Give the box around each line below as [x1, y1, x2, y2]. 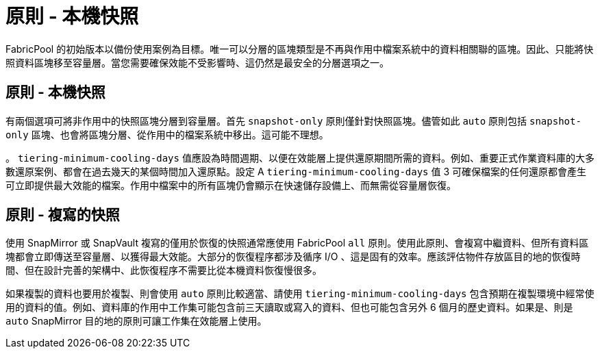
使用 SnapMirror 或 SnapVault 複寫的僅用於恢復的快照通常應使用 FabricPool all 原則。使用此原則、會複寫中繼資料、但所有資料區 [5, 237, 589, 249]
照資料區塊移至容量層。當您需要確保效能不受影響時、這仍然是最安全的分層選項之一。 [5, 56, 389, 68]
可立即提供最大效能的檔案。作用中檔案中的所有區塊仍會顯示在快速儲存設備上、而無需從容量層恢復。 [5, 179, 456, 191]
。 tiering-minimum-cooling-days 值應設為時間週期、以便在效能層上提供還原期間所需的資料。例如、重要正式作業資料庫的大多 [5, 151, 595, 164]
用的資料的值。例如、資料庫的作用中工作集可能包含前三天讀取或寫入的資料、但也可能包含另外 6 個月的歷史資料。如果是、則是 [5, 301, 573, 314]
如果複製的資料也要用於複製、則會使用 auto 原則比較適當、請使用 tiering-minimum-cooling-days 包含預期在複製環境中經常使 [5, 288, 595, 300]
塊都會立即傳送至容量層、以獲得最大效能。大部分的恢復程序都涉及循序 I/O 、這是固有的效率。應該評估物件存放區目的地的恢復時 [5, 251, 581, 263]
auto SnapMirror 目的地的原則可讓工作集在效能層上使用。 [5, 315, 267, 327]
